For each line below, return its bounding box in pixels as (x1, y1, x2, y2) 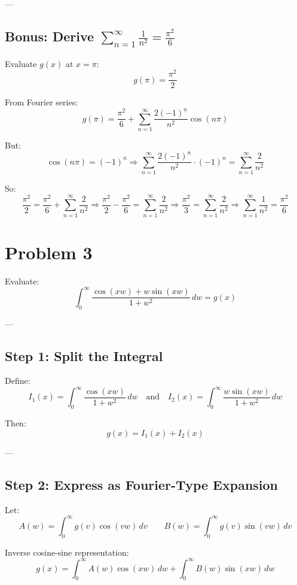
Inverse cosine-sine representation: (5, 545, 129, 558)
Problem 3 (5, 240, 93, 264)
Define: (5, 374, 30, 387)
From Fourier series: (5, 96, 78, 108)
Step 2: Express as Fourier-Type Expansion (5, 475, 278, 493)
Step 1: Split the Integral (5, 346, 163, 365)
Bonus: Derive (5, 26, 94, 45)
